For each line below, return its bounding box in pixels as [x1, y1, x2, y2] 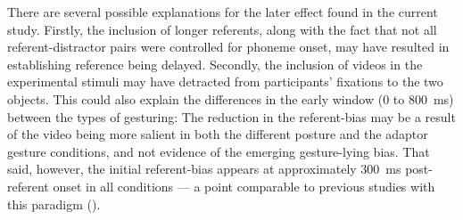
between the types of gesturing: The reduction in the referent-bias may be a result [7, 107, 456, 126]
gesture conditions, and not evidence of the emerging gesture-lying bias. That [7, 142, 430, 160]
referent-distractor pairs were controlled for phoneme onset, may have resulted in [7, 37, 450, 56]
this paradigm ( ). [7, 194, 101, 213]
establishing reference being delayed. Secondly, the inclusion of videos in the [7, 54, 423, 73]
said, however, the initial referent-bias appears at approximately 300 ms [7, 159, 401, 178]
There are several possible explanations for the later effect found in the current [7, 3, 438, 20]
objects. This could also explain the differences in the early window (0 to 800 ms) [7, 89, 454, 108]
